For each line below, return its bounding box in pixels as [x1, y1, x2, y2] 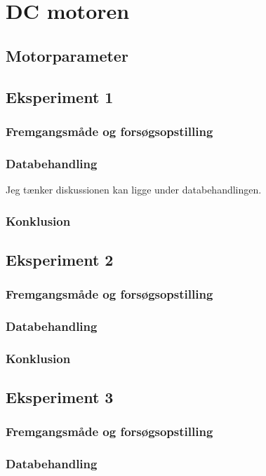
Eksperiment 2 [6, 248, 114, 270]
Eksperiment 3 [6, 386, 114, 408]
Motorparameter [6, 44, 128, 66]
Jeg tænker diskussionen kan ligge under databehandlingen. [6, 182, 262, 196]
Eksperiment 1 [6, 86, 114, 107]
